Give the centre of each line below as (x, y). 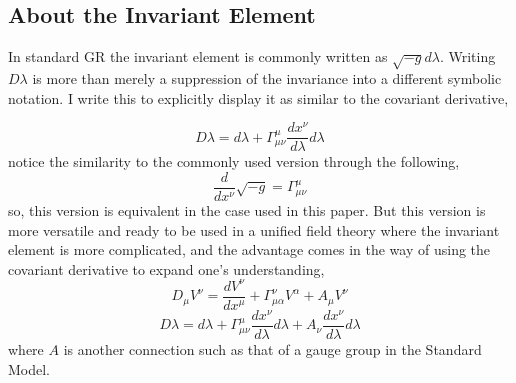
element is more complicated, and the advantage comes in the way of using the (249, 249)
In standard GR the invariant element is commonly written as (198, 56)
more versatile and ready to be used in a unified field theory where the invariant (254, 229)
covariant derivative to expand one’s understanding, (166, 268)
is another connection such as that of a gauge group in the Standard (272, 349)
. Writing (467, 56)
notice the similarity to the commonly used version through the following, (234, 161)
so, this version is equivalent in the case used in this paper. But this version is (247, 209)
